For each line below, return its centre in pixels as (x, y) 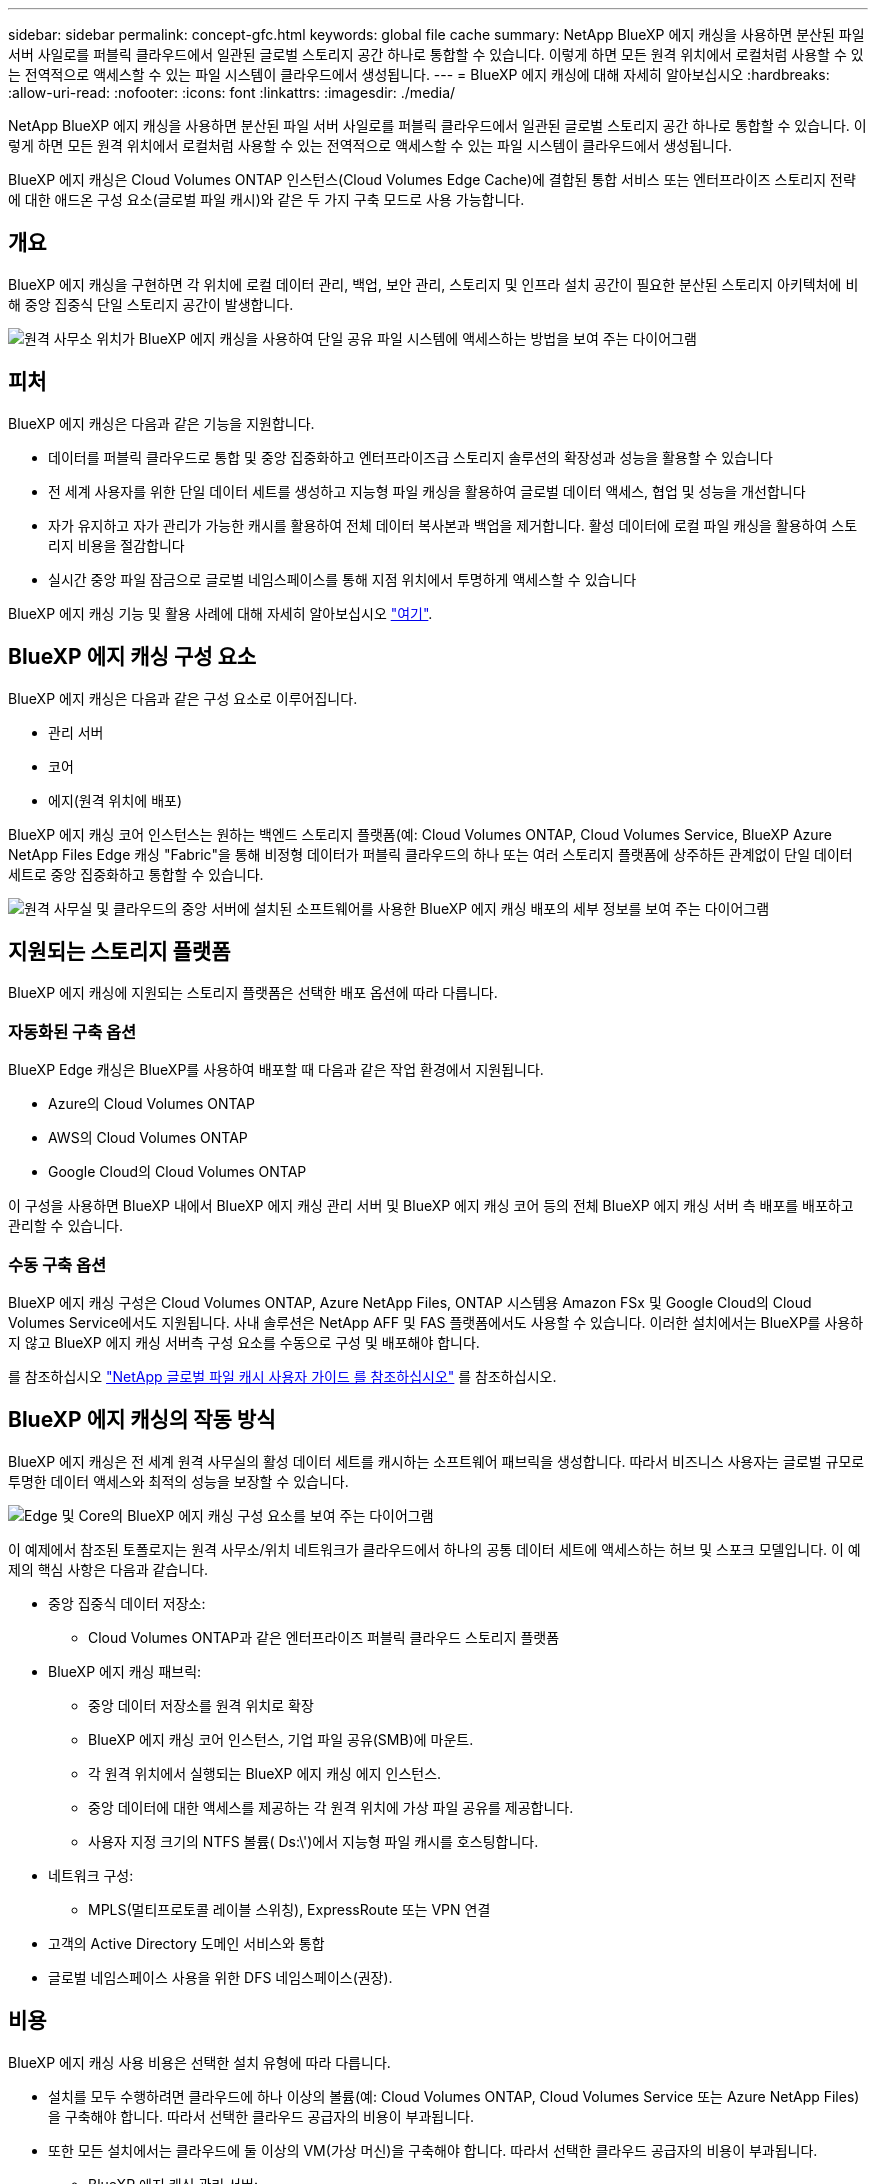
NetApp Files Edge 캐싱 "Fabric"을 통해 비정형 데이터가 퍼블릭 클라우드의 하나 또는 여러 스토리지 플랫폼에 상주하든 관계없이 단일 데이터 (430, 854)
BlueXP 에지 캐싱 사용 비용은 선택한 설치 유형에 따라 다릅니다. (199, 2062)
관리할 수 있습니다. (65, 1226)
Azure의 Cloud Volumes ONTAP (151, 1104)
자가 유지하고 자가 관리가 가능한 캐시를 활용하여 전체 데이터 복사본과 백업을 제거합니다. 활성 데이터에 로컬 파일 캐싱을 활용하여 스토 (453, 525)
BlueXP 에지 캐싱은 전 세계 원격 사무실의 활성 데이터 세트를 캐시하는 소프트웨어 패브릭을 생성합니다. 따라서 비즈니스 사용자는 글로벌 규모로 (436, 1461)
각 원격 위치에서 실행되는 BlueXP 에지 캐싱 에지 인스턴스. (265, 1773)
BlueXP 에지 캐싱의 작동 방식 (142, 1420)
